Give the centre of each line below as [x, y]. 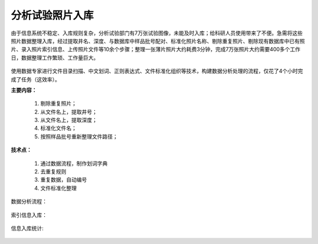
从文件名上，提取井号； [69, 111]
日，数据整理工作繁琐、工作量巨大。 [55, 57]
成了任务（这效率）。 [35, 79]
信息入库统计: [27, 228]
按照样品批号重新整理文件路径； [79, 136]
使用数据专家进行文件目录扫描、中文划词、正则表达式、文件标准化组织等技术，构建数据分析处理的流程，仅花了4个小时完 [157, 71]
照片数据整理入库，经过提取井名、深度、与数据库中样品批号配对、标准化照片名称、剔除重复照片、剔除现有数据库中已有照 [158, 41]
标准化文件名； [58, 128]
